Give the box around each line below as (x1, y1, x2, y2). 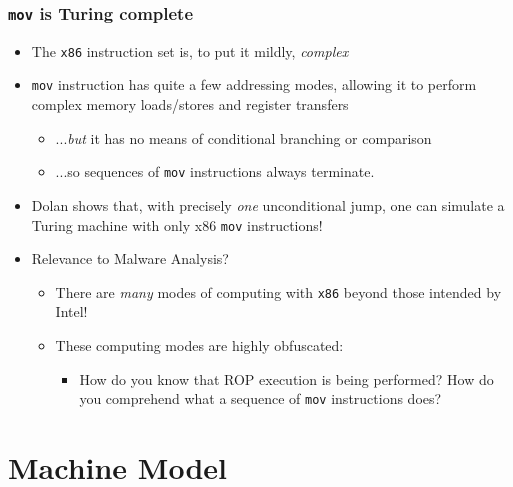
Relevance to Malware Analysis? (31, 248, 229, 269)
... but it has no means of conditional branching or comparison (55, 127, 432, 148)
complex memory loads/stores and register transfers (31, 94, 349, 115)
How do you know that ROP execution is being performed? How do (79, 368, 494, 389)
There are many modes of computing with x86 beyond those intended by (55, 281, 502, 302)
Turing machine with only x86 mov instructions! (31, 214, 323, 235)
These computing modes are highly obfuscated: (55, 335, 344, 356)
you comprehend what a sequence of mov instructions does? (79, 388, 442, 409)
